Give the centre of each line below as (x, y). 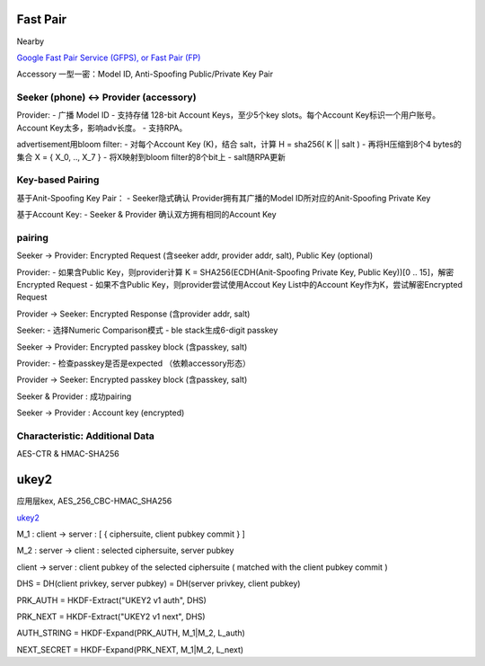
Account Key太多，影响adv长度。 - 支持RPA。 (102, 128)
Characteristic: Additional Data (85, 436)
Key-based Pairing (58, 180)
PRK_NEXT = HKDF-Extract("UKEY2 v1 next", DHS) (111, 617)
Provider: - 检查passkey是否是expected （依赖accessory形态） (134, 363)
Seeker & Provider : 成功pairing (74, 396)
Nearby (31, 41)
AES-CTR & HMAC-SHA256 (68, 454)
